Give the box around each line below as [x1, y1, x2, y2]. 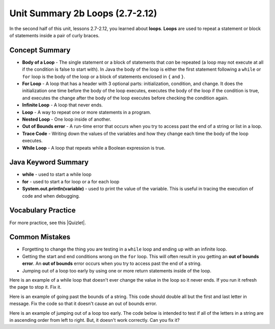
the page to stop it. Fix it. [9, 284, 62, 290]
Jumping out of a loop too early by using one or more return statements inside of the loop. [22, 267, 211, 273]
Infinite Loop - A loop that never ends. [22, 102, 103, 108]
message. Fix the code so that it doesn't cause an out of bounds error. [9, 300, 157, 307]
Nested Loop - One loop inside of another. [22, 116, 112, 122]
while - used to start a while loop [22, 171, 92, 178]
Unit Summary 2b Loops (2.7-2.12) [9, 8, 157, 19]
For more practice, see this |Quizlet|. [9, 220, 86, 226]
